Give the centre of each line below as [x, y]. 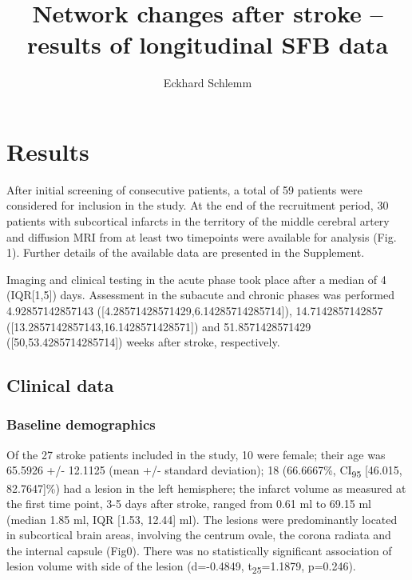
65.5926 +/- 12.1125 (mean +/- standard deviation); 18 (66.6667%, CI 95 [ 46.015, [204, 471]
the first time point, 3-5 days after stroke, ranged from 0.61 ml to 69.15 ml [189, 504]
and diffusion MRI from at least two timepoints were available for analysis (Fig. [202, 236]
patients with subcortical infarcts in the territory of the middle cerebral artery [198, 221]
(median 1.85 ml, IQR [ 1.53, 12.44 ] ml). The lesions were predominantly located [202, 519]
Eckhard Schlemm [208, 83]
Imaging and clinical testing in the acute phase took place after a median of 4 [196, 279]
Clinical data [60, 385]
